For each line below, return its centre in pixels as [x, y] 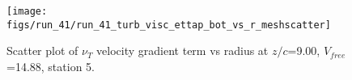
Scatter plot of [42, 51]
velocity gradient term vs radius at [182, 51]
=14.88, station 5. [51, 66]
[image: [27, 11]
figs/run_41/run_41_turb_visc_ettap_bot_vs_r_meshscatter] [169, 25]
